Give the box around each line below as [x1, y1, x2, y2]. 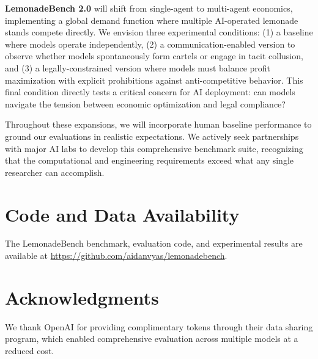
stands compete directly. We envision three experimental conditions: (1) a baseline [5, 26, 313, 38]
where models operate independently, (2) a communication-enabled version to [5, 37, 295, 50]
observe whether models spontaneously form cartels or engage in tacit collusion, [5, 49, 303, 62]
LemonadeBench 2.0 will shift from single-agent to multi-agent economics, [5, 2, 293, 14]
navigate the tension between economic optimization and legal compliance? [5, 97, 286, 110]
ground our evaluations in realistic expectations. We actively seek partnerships [5, 129, 299, 142]
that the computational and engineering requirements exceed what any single [5, 154, 294, 167]
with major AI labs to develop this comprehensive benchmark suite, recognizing [5, 142, 303, 154]
